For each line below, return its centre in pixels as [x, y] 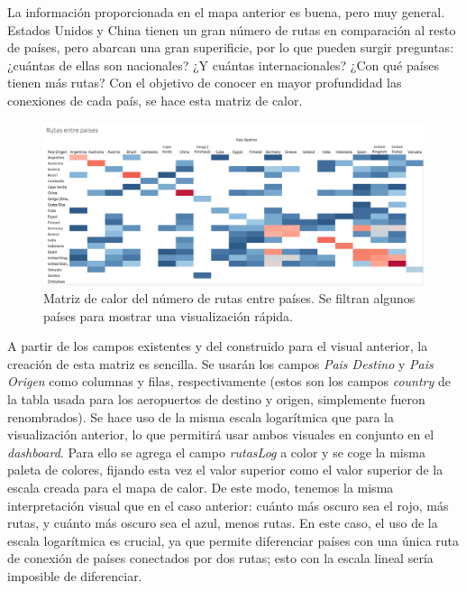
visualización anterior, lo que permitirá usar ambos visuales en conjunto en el [221, 434]
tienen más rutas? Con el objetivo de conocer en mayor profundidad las [205, 83]
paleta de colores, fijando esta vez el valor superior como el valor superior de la [225, 470]
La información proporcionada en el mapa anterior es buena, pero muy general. [226, 12]
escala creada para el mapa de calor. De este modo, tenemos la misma [201, 488]
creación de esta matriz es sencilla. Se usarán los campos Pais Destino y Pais [220, 363]
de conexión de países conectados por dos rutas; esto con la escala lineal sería [220, 558]
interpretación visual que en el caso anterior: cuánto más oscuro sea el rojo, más [228, 505]
